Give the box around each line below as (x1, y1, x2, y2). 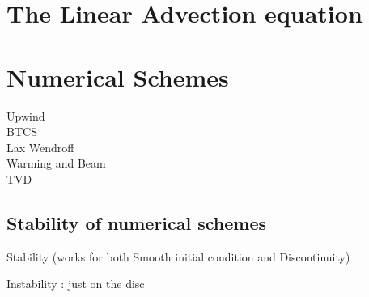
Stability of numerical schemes (6, 210, 267, 235)
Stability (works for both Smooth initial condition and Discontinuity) (6, 248, 350, 265)
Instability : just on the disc (6, 275, 145, 292)
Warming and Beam (6, 155, 106, 172)
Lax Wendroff (6, 138, 74, 155)
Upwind (6, 107, 45, 124)
